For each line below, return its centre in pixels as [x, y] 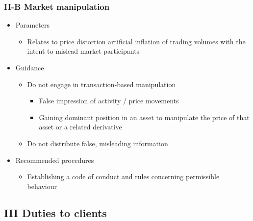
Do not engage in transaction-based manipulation [101, 84]
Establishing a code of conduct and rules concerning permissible [123, 176]
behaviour [42, 186]
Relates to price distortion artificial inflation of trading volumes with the [136, 41]
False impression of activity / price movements [109, 101]
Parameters [32, 25]
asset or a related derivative [80, 127]
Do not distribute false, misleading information [98, 143]
